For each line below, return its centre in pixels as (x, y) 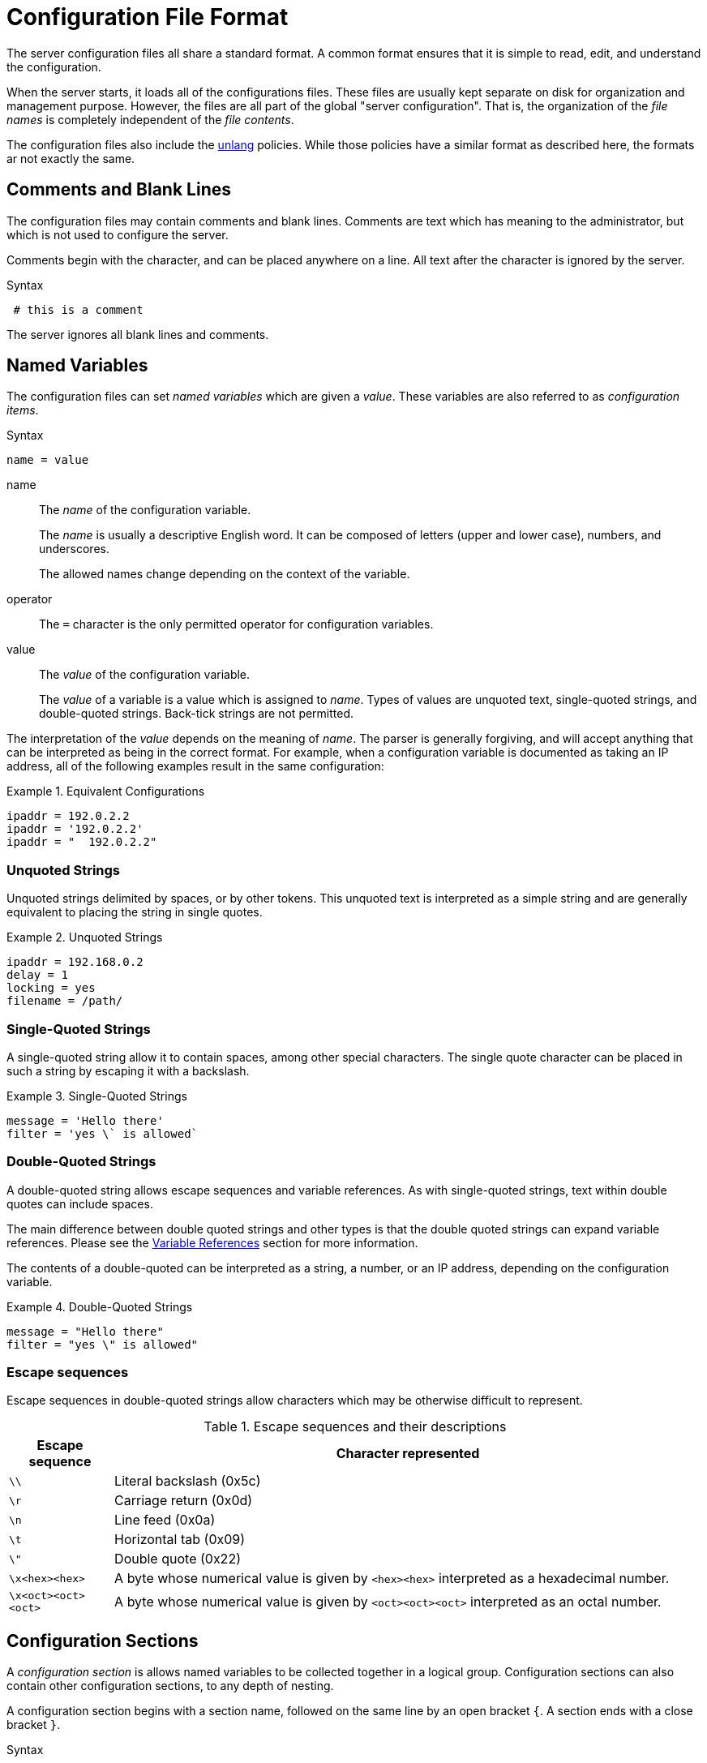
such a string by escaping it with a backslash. (128, 1070)
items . (23, 410)
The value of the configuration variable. (145, 675)
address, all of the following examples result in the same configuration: (195, 766)
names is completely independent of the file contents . (150, 119)
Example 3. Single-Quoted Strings (97, 1096)
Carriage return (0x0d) (184, 1501)
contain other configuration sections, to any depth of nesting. (170, 1686)
